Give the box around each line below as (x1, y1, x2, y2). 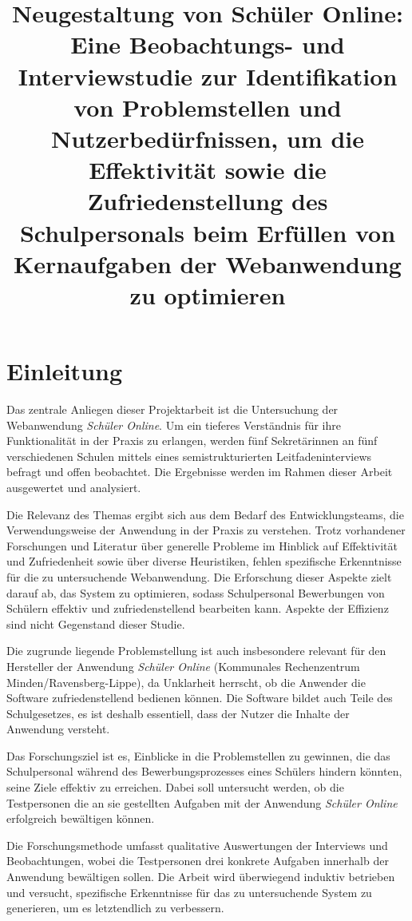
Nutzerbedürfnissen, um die (51, 121, 364, 154)
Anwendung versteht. (6, 721, 110, 737)
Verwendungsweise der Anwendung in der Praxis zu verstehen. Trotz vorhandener (6, 522, 406, 538)
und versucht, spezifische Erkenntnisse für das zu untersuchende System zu (6, 883, 372, 900)
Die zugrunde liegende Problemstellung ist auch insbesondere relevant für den (6, 642, 386, 659)
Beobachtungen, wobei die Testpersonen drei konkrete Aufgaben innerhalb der (6, 852, 389, 869)
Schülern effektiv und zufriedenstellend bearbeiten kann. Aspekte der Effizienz (6, 600, 389, 617)
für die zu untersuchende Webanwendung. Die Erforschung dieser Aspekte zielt (6, 568, 392, 585)
